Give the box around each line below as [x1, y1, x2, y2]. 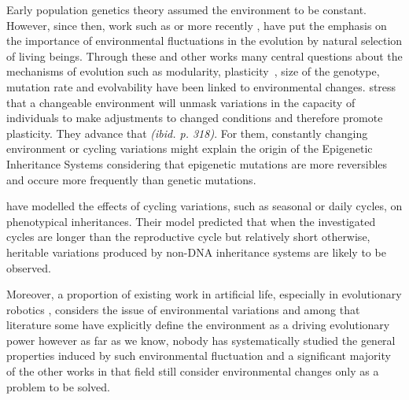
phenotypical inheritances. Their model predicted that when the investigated [6, 213, 376, 229]
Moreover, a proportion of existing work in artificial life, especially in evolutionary [6, 286, 402, 302]
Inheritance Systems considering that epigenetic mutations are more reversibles [6, 155, 388, 172]
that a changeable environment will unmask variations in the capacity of [6, 94, 356, 110]
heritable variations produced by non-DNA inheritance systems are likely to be [6, 243, 386, 260]
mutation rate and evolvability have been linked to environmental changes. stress [6, 78, 396, 94]
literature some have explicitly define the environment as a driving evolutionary [6, 317, 390, 333]
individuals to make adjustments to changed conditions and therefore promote [6, 109, 383, 126]
